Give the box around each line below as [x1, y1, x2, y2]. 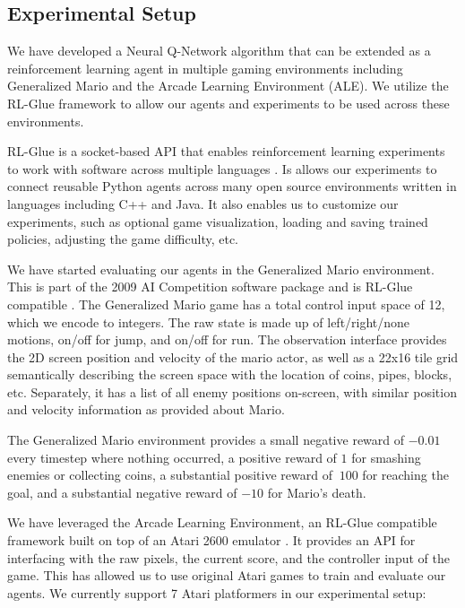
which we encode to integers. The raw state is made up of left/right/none [7, 312, 410, 331]
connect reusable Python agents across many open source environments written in [7, 177, 457, 195]
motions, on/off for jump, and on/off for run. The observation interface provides [7, 330, 447, 349]
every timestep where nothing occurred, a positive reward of [7, 447, 337, 466]
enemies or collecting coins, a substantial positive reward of [7, 465, 332, 484]
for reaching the [362, 465, 449, 484]
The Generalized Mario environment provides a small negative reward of [7, 430, 405, 449]
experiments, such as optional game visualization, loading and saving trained [7, 212, 428, 230]
